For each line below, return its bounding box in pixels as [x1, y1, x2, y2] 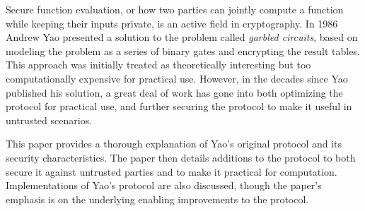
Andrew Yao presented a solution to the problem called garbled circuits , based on [6, 30, 358, 44]
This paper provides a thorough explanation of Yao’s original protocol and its [6, 136, 342, 151]
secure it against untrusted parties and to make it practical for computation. [6, 164, 337, 179]
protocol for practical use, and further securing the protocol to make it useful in [6, 99, 352, 114]
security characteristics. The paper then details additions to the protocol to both [6, 150, 356, 164]
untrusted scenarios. [6, 112, 93, 127]
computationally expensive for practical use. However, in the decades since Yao [6, 71, 348, 85]
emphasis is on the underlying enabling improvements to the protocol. [6, 191, 309, 206]
